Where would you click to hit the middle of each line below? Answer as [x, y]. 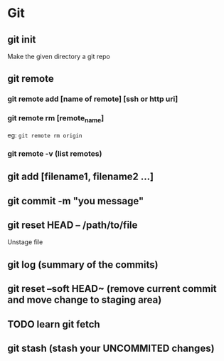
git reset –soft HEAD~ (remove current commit [112, 289]
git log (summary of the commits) [83, 265]
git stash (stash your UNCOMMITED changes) [111, 348]
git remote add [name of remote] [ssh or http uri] [93, 99]
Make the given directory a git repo [59, 56]
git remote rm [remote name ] [56, 119]
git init [22, 40]
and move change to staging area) [85, 300]
